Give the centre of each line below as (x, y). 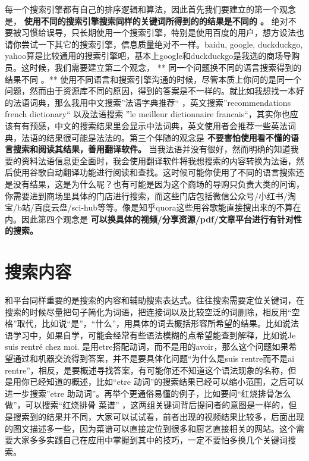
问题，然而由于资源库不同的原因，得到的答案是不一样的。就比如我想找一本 (150, 91)
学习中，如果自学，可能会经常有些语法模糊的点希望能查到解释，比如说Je (154, 335)
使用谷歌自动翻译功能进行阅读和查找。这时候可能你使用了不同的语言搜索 (154, 172)
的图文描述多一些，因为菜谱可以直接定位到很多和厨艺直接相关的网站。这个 (150, 428)
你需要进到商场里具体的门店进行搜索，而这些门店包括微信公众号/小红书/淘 (150, 195)
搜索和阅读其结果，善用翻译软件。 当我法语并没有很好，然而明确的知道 (152, 149)
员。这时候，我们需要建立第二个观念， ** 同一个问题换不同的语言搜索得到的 (153, 67)
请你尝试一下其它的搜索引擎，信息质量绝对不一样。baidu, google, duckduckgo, (154, 44)
